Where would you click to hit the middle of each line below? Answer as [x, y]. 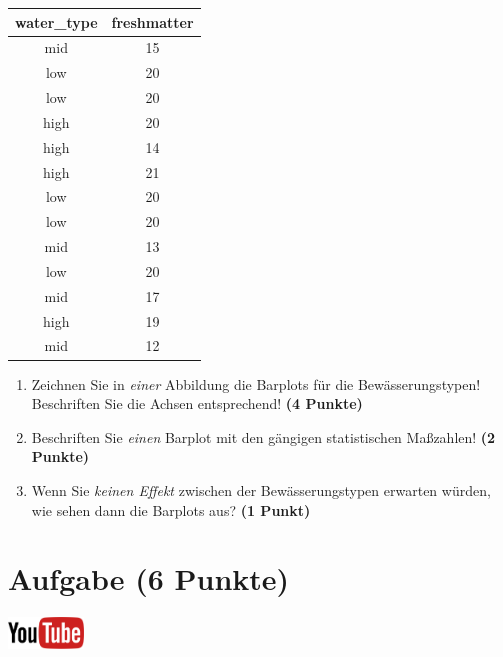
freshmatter [152, 21]
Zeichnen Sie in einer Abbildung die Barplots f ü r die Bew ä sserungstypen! [256, 383]
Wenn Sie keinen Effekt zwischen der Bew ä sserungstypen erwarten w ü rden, [261, 489]
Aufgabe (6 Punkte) [149, 578]
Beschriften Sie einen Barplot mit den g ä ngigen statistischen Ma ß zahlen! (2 [263, 436]
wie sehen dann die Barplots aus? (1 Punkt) [171, 509]
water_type [56, 21]
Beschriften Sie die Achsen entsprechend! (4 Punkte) [197, 403]
